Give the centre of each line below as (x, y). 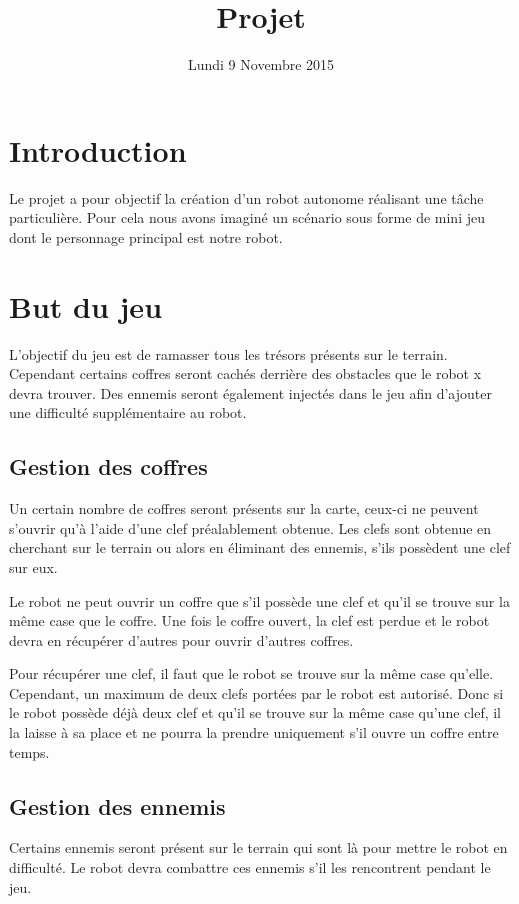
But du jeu (86, 305)
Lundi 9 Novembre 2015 (261, 64)
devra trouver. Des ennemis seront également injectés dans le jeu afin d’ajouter (250, 392)
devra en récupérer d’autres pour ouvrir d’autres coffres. (181, 639)
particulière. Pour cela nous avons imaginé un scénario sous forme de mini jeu (247, 217)
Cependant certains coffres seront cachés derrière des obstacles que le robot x (245, 373)
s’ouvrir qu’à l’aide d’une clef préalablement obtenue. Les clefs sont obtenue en (250, 527)
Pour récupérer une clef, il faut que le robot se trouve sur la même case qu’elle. (251, 673)
